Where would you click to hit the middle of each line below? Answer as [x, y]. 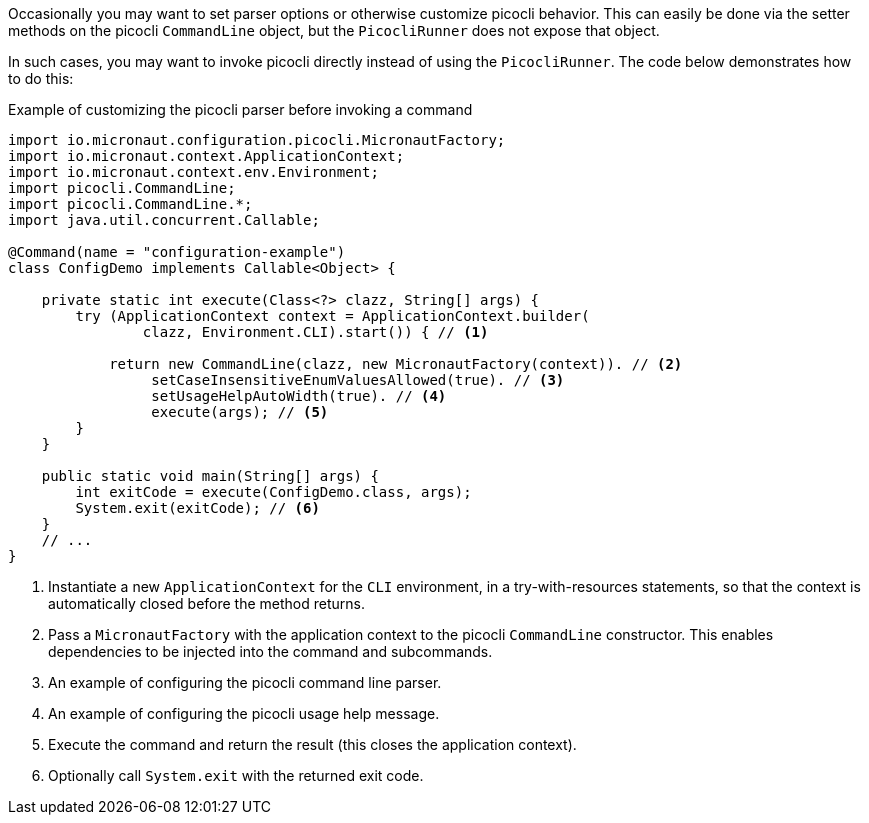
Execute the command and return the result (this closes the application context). [312, 744]
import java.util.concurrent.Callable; [164, 220]
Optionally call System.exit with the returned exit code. [236, 775]
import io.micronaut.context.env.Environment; [193, 172]
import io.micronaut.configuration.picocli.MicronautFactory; [257, 140]
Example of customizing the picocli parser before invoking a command [240, 109]
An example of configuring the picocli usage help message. [244, 713]
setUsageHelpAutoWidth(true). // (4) [299, 396]
